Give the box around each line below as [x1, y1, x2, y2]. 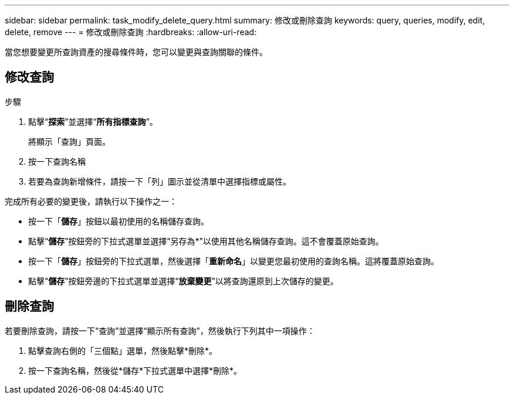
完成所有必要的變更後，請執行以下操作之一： [5, 196, 177, 206]
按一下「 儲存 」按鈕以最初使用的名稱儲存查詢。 [28, 216, 209, 226]
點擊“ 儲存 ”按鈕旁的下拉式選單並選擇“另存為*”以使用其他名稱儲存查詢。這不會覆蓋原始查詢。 [28, 236, 384, 246]
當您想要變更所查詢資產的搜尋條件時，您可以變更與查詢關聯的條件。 [5, 47, 268, 57]
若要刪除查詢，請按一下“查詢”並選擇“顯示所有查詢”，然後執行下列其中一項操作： [5, 325, 315, 336]
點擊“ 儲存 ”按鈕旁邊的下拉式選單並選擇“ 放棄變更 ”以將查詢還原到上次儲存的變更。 [28, 275, 339, 286]
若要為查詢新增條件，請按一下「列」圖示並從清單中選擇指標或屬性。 [28, 176, 291, 186]
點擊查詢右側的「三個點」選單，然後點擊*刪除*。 [28, 345, 218, 356]
